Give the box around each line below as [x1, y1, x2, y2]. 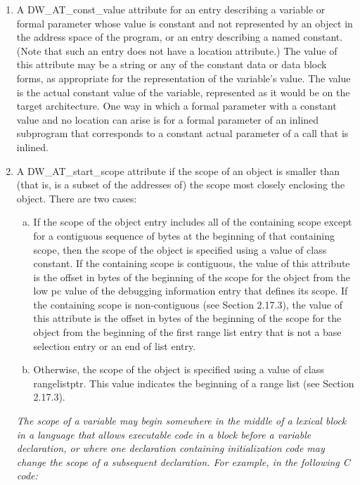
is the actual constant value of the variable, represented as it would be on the [16, 84, 350, 99]
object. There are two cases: [16, 190, 137, 205]
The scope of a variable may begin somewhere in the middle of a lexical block [16, 413, 347, 428]
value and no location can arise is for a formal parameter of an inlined [16, 112, 319, 127]
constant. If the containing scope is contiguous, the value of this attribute [33, 256, 350, 271]
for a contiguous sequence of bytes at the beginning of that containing [33, 228, 335, 242]
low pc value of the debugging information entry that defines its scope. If [33, 283, 348, 298]
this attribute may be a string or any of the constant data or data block [16, 57, 327, 72]
